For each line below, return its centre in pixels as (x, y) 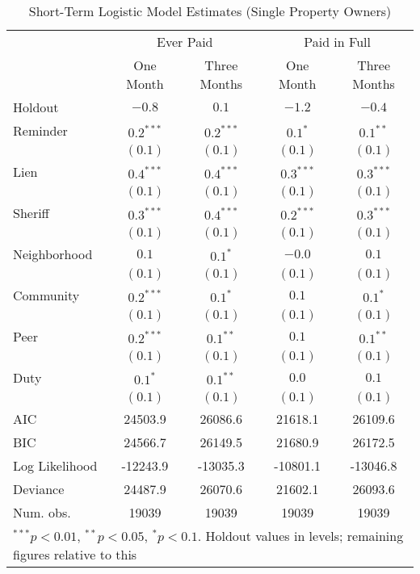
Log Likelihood (55, 465)
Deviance (39, 489)
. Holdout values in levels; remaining (300, 536)
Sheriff (31, 213)
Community (46, 295)
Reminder (40, 130)
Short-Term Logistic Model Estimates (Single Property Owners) (210, 11)
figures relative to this (75, 554)
